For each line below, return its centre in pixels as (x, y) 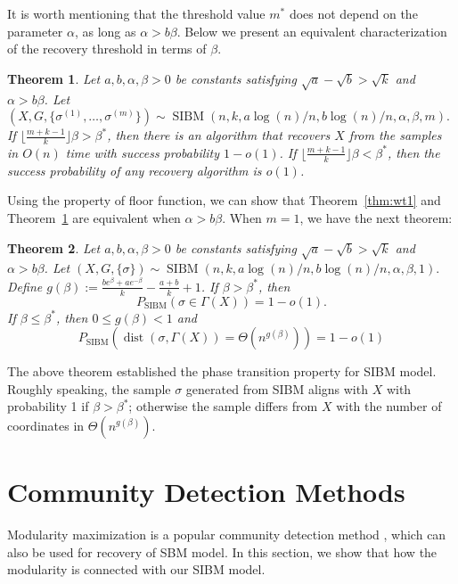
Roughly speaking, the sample (89, 388)
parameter (35, 31)
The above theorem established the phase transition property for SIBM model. (222, 371)
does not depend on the (353, 13)
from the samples (395, 135)
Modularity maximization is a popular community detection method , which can (227, 535)
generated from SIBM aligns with (277, 388)
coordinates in (46, 425)
